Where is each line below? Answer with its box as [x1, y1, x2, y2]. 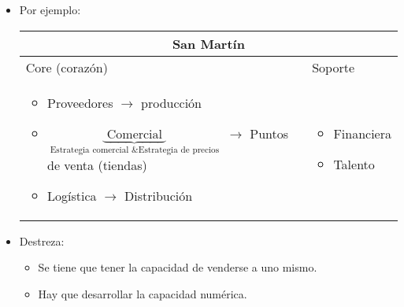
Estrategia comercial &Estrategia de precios [50, 146, 220, 155]
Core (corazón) [25, 57, 108, 76]
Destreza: [19, 232, 65, 249]
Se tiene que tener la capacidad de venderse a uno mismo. [38, 259, 317, 276]
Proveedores [46, 93, 113, 112]
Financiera [333, 124, 391, 143]
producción [141, 93, 202, 112]
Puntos [250, 124, 289, 142]
